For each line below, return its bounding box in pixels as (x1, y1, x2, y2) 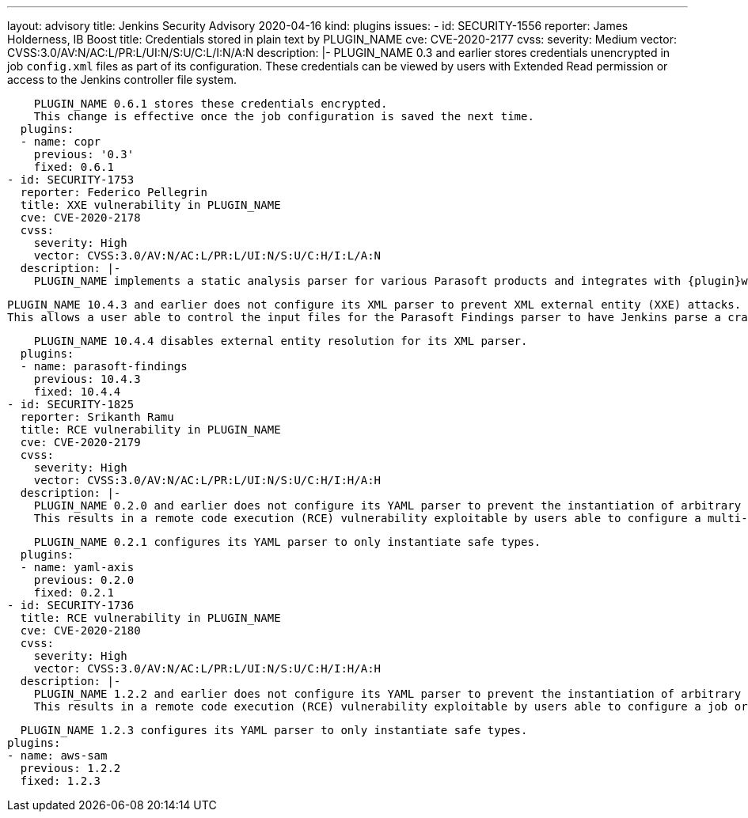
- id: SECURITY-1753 (7, 173, 135, 186)
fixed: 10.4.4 (33, 385, 121, 398)
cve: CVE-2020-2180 (20, 624, 141, 637)
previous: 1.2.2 (20, 762, 121, 774)
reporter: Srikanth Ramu (20, 411, 174, 423)
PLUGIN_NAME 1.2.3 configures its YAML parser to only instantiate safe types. (20, 724, 528, 737)
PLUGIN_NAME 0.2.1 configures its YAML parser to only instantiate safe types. (33, 536, 541, 548)
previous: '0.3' (33, 148, 135, 161)
